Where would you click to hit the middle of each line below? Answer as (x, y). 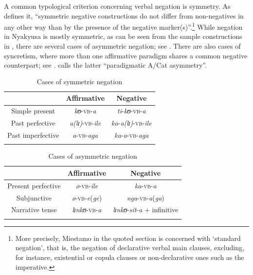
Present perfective (34, 185)
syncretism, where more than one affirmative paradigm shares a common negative (126, 55)
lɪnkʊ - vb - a (87, 210)
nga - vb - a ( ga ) (145, 197)
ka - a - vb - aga (132, 135)
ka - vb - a (145, 185)
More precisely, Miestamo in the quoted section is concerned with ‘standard (128, 238)
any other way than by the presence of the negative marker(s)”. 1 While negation (123, 26)
